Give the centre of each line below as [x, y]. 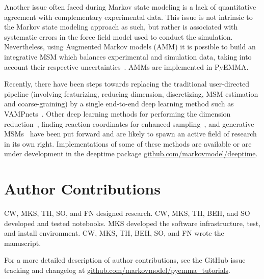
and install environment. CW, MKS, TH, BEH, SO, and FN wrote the [114, 233]
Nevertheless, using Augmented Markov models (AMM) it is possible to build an [130, 47]
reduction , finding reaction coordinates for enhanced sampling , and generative [129, 123]
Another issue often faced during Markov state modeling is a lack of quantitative [130, 7]
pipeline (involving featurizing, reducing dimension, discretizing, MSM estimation [131, 93]
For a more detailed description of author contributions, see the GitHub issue [125, 260]
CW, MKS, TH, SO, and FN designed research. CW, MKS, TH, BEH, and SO [127, 213]
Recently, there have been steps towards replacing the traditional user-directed [127, 84]
